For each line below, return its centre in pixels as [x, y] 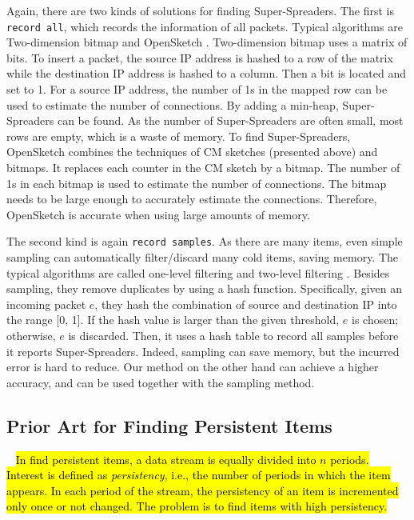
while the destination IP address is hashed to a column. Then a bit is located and [207, 73]
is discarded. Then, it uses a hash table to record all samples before [233, 335]
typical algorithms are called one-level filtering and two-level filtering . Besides [198, 272]
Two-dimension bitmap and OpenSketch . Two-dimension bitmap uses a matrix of [207, 42]
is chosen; [375, 320]
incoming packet [46, 304]
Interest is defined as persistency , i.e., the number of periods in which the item [199, 475]
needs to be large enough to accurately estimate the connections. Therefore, [192, 199]
